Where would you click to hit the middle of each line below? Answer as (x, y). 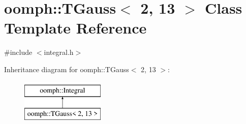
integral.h (59, 52)
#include (18, 52)
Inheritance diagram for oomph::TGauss (67, 69)
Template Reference (75, 28)
